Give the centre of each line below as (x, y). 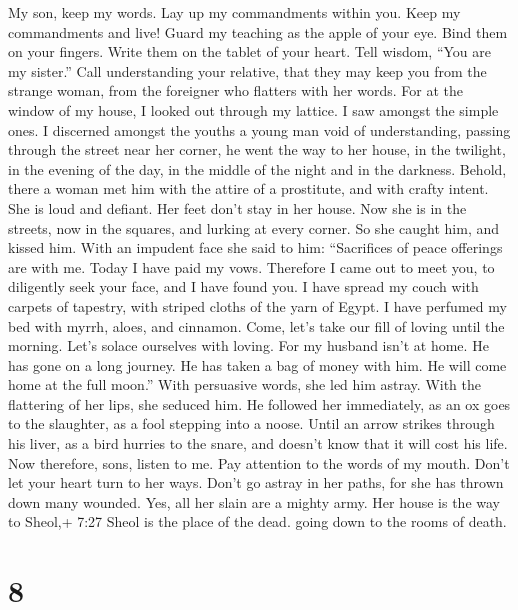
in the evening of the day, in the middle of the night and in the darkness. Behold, (257, 168)
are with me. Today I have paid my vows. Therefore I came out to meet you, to (251, 266)
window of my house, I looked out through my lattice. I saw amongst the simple (253, 109)
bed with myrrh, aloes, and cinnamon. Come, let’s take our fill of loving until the (256, 325)
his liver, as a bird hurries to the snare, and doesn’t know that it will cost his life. (258, 443)
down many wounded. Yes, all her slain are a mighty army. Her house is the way (254, 501)
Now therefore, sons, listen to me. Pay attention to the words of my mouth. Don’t (259, 462)
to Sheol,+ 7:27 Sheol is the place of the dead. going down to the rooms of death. (257, 521)
